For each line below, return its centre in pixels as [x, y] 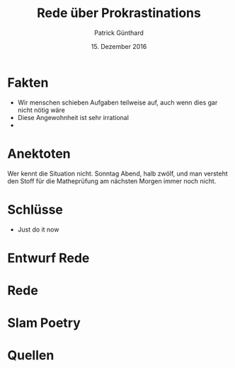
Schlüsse [35, 209]
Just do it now [38, 229]
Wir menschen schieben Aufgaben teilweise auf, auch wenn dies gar [117, 102]
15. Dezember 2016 [119, 46]
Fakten [28, 82]
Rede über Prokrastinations [119, 13]
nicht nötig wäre [41, 110]
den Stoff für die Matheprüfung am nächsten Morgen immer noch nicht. [112, 181]
